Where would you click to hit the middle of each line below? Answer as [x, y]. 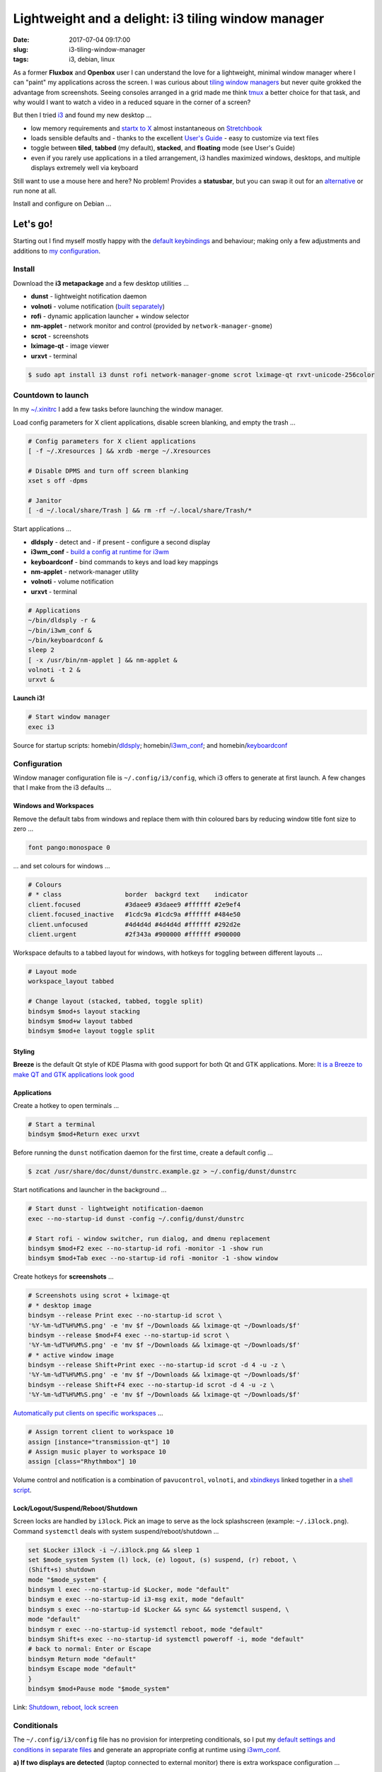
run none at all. [35, 191]
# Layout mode [52, 971]
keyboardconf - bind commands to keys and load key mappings [125, 562]
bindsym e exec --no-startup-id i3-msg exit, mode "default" [136, 1599]
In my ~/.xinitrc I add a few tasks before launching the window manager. [118, 409]
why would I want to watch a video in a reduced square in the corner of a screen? [132, 102]
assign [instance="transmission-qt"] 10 [99, 1442]
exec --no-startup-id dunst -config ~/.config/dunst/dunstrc [136, 1218]
